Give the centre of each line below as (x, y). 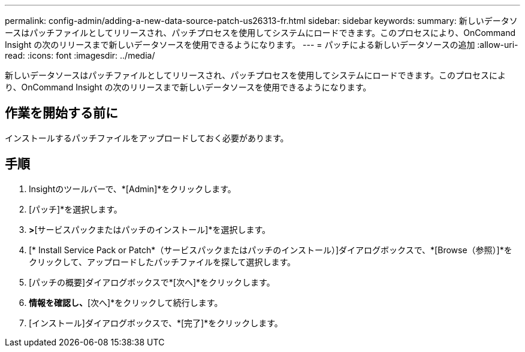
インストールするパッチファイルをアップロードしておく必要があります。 (147, 138)
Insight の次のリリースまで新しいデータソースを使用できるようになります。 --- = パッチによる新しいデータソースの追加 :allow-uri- (262, 45)
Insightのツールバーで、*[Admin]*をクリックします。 (132, 189)
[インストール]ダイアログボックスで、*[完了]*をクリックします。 (156, 323)
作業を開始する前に (61, 113)
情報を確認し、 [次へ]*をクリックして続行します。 (126, 302)
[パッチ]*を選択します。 (76, 209)
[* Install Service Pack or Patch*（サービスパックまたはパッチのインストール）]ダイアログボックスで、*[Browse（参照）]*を (271, 250)
